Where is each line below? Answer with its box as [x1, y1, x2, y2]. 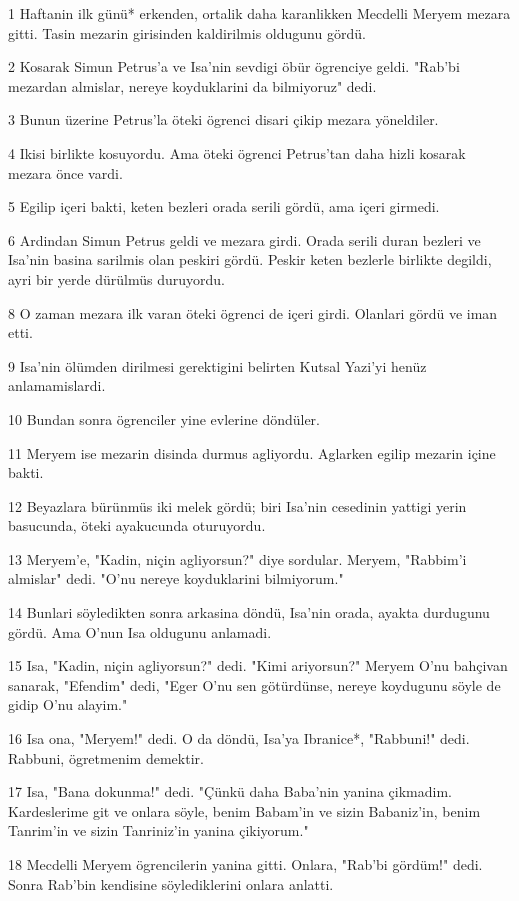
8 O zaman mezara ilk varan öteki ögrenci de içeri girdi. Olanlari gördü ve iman [8, 302, 498, 323]
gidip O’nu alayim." [8, 694, 128, 715]
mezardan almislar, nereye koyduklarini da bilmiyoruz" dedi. [8, 75, 377, 96]
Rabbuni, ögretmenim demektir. [8, 747, 204, 768]
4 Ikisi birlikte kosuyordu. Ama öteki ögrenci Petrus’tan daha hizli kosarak [8, 142, 466, 163]
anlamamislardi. [8, 375, 106, 396]
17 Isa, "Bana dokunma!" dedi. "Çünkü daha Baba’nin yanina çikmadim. [8, 781, 453, 802]
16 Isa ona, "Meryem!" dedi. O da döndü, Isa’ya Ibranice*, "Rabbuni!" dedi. [8, 728, 470, 749]
